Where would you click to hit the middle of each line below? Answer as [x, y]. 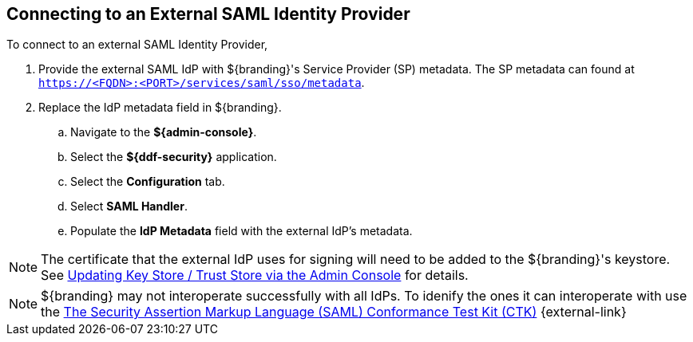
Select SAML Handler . [129, 206]
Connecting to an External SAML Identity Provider [208, 14]
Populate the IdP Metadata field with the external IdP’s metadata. [242, 231]
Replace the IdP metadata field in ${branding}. [160, 108]
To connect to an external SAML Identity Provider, [137, 45]
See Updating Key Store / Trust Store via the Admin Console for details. [255, 275]
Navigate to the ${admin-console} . [164, 132]
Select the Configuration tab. [148, 182]
